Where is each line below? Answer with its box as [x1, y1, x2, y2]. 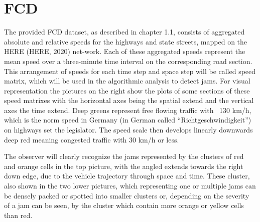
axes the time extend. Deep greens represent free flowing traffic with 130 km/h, [4, 104, 251, 115]
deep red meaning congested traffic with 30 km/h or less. [4, 134, 179, 144]
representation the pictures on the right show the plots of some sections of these [4, 85, 250, 95]
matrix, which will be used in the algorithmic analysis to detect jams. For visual [4, 75, 250, 86]
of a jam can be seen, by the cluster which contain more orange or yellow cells [4, 200, 244, 210]
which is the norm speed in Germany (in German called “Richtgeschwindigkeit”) [4, 114, 251, 125]
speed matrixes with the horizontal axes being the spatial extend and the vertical [4, 95, 254, 105]
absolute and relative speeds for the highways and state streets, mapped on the [4, 36, 247, 46]
